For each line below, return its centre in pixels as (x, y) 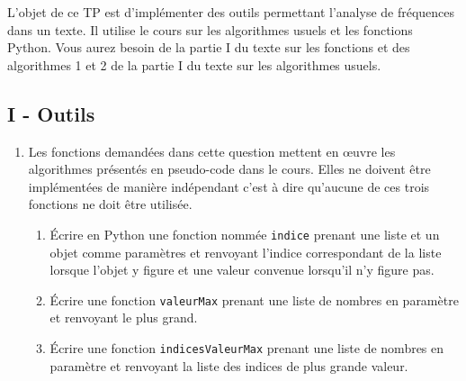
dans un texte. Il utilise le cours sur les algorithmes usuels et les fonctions (210, 29)
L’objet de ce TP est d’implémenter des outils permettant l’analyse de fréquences (231, 12)
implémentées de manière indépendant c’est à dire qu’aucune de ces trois (229, 186)
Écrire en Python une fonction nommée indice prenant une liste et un (245, 234)
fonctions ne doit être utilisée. (110, 204)
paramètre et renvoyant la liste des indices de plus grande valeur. (229, 365)
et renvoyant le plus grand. (124, 317)
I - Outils (51, 113)
